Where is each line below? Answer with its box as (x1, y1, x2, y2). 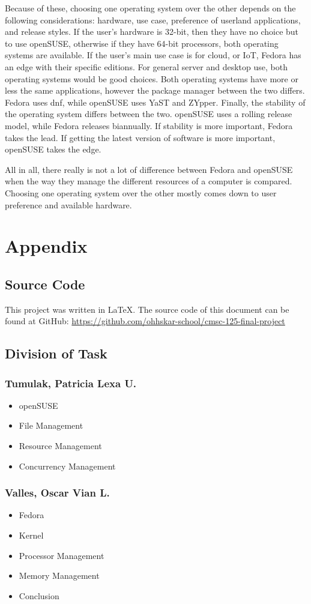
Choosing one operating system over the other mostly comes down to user (5, 186, 277, 199)
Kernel (19, 529, 44, 542)
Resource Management (19, 439, 102, 452)
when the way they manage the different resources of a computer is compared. (5, 175, 292, 187)
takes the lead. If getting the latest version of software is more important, (5, 131, 276, 143)
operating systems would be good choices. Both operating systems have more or (5, 72, 298, 85)
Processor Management (19, 549, 104, 561)
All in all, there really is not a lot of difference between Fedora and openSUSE (5, 163, 293, 175)
